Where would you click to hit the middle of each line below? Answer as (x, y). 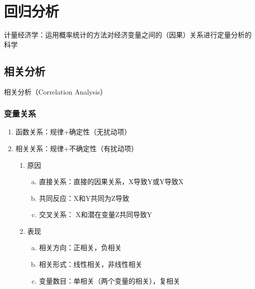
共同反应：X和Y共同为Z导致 (84, 198)
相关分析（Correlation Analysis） (56, 91)
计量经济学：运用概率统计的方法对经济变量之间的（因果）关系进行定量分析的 (128, 35)
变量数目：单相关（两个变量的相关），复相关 (110, 280)
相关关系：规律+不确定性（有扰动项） (77, 148)
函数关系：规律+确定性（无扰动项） (73, 132)
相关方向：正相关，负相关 (80, 247)
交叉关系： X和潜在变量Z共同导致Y (96, 214)
